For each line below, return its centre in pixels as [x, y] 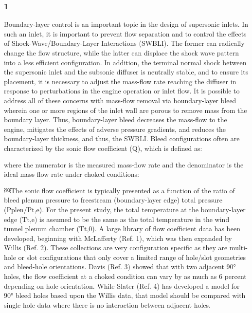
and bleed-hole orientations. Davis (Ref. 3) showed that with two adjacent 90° [120, 267]
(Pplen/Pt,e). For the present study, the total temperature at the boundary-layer [125, 209]
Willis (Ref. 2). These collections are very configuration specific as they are [116, 248]
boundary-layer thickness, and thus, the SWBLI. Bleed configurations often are [122, 138]
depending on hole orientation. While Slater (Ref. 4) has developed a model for [122, 285]
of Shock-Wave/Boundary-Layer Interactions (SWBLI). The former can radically [124, 43]
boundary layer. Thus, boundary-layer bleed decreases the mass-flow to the [116, 120]
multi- [238, 248]
